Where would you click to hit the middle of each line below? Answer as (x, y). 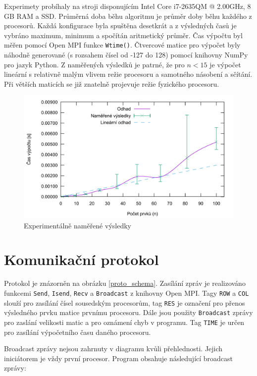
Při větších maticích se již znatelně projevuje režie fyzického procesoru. (112, 83)
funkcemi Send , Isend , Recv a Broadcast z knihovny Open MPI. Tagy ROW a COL (127, 293)
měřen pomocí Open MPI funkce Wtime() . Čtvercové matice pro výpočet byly (122, 45)
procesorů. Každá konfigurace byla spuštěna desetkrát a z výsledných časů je (120, 26)
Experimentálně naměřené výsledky (77, 225)
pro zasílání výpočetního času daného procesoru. (77, 332)
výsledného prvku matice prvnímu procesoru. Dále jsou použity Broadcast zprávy (128, 312)
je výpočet (225, 64)
